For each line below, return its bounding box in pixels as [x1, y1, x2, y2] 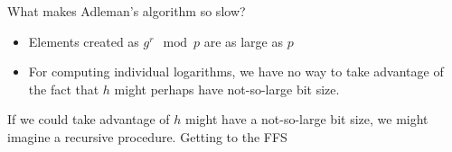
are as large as [203, 31, 283, 50]
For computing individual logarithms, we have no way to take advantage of [28, 62, 444, 81]
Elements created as [28, 31, 139, 50]
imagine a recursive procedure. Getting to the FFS [7, 127, 287, 146]
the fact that [28, 79, 99, 98]
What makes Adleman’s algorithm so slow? [7, 2, 246, 20]
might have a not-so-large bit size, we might [185, 110, 428, 129]
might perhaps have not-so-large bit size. [114, 79, 340, 98]
